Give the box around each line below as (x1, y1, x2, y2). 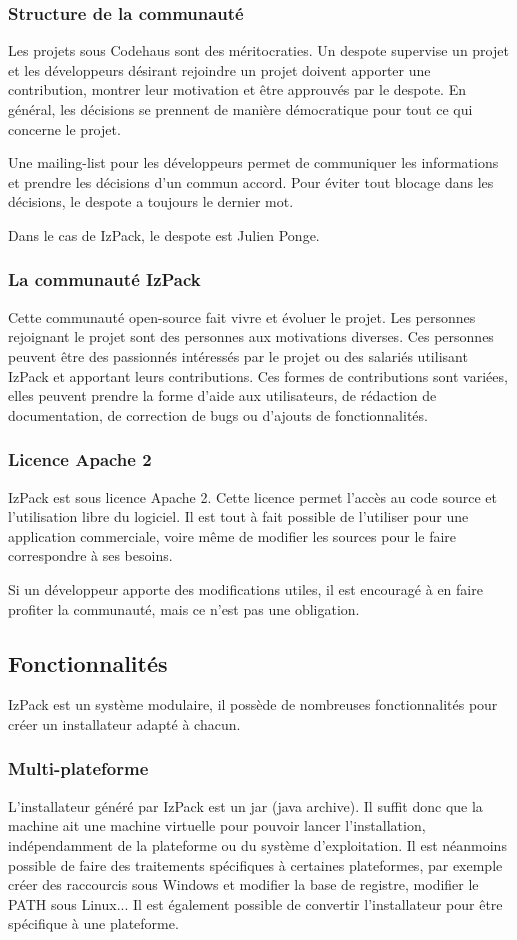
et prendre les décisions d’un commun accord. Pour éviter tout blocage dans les (8, 171, 494, 192)
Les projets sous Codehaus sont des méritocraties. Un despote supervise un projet (8, 40, 509, 61)
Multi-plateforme (8, 756, 149, 781)
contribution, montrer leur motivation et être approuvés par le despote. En (8, 79, 466, 100)
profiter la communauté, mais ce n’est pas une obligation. (8, 598, 360, 619)
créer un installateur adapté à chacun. (8, 713, 241, 734)
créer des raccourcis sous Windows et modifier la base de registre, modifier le (8, 874, 479, 895)
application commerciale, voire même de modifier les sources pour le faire (8, 525, 457, 546)
